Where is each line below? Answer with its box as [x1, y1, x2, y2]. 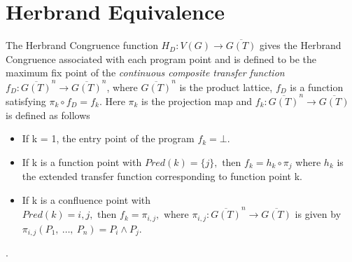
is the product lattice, [179, 79, 273, 94]
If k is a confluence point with [22, 192, 151, 207]
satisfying [6, 93, 46, 108]
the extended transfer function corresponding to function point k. [22, 169, 302, 184]
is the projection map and [141, 93, 253, 108]
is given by [295, 207, 342, 221]
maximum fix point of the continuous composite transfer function [6, 65, 285, 80]
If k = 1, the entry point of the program [22, 131, 195, 146]
